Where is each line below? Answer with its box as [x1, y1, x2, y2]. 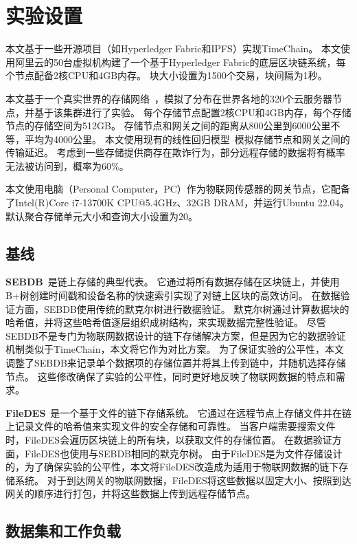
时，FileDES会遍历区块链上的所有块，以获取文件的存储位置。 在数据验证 [5, 432, 332, 446]
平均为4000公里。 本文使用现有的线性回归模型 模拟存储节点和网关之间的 [24, 131, 350, 146]
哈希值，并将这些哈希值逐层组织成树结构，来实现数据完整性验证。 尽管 [5, 315, 326, 329]
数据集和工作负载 [5, 520, 121, 541]
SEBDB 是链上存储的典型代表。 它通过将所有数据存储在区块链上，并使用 [5, 274, 340, 289]
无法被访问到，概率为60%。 [5, 158, 129, 173]
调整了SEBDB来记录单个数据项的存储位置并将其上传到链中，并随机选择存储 [5, 356, 346, 370]
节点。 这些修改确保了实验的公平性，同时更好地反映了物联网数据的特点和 [5, 369, 336, 383]
